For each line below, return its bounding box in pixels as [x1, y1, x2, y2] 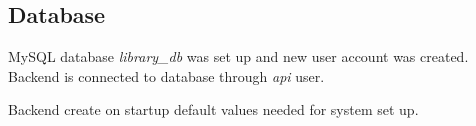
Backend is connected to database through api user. [8, 65, 325, 86]
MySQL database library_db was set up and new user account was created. [8, 46, 469, 67]
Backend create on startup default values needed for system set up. [8, 99, 419, 120]
